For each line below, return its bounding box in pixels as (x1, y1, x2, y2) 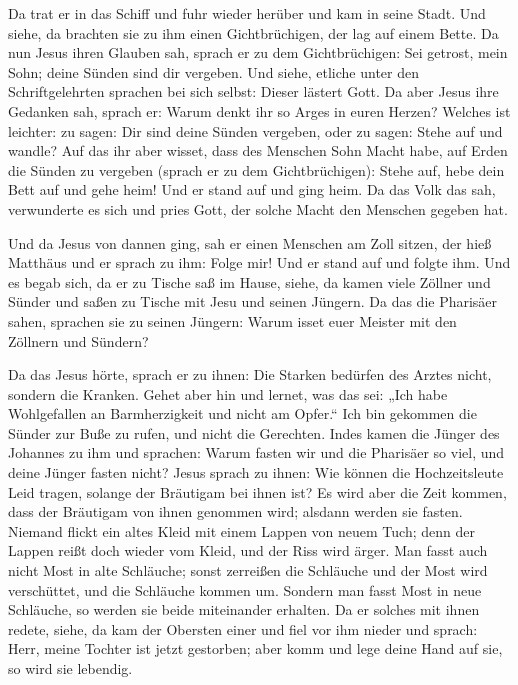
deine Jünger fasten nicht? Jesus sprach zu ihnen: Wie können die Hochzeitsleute (8, 462, 504, 483)
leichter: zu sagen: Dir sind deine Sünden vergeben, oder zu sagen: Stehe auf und (8, 120, 503, 141)
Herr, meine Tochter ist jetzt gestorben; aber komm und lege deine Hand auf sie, (8, 638, 503, 659)
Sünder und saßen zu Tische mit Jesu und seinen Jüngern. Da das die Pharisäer (8, 291, 498, 312)
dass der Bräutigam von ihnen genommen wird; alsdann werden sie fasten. (8, 501, 463, 522)
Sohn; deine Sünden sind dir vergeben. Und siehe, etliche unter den (8, 61, 419, 82)
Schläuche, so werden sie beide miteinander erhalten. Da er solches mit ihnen (8, 599, 480, 620)
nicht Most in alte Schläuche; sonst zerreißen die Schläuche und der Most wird (8, 560, 488, 581)
